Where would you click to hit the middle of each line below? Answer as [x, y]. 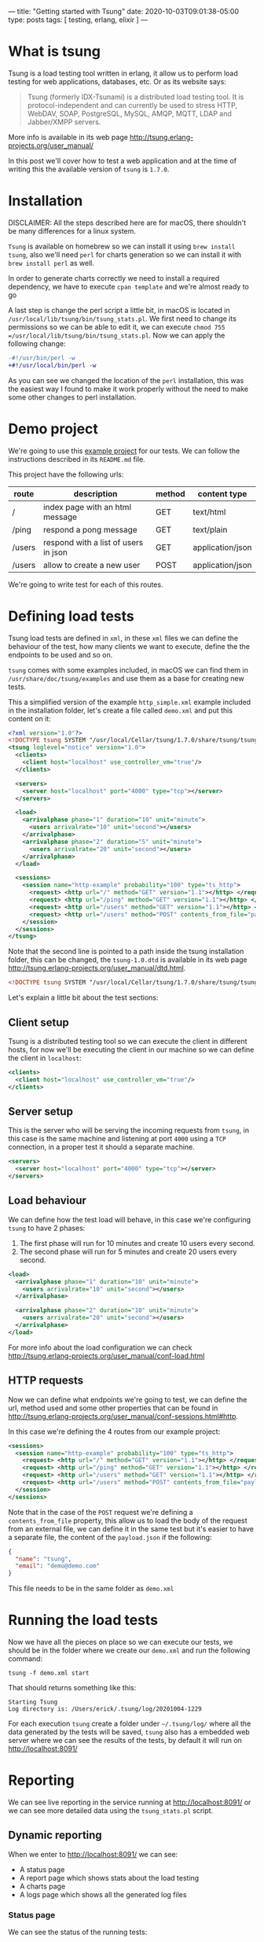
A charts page [42, 1886]
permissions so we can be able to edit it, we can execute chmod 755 [117, 326]
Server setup [40, 1111]
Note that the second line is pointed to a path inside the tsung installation [126, 952]
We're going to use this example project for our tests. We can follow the [124, 451]
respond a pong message [90, 529]
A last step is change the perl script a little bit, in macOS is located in [119, 310]
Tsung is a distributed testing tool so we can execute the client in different [128, 1041]
